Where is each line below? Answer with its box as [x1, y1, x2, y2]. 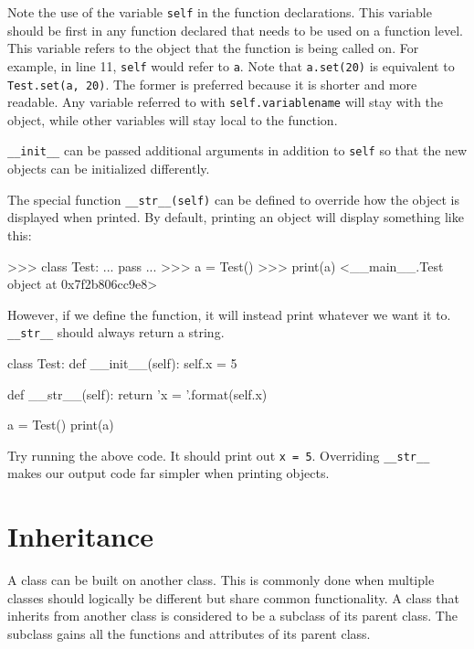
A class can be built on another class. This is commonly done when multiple [7, 570, 435, 590]
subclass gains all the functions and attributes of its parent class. [7, 623, 371, 643]
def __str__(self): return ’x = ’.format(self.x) [7, 384, 268, 403]
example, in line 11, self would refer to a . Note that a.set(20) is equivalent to [7, 56, 455, 75]
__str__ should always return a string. [7, 323, 225, 342]
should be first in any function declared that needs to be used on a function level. [7, 20, 463, 39]
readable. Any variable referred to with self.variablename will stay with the [7, 92, 444, 112]
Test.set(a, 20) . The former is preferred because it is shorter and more [7, 74, 417, 93]
